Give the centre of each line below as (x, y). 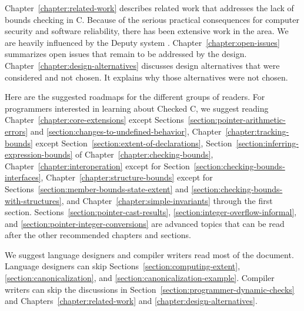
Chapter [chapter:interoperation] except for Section (97, 165)
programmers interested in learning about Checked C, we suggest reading (137, 108)
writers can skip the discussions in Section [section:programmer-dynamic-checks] (150, 289)
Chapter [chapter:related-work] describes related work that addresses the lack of (149, 8)
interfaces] (23, 177)
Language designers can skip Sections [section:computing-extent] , (123, 266)
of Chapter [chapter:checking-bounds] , (144, 154)
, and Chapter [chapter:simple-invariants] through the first (167, 200)
